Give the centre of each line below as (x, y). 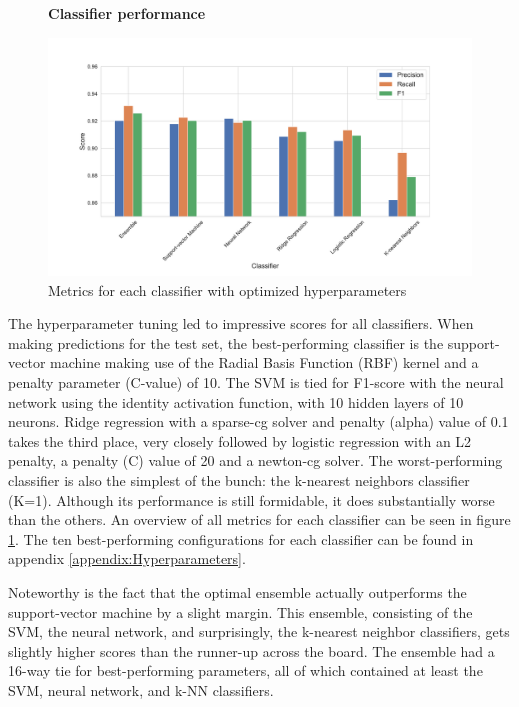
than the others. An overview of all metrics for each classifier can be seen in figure (259, 519)
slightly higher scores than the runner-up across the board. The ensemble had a (251, 650)
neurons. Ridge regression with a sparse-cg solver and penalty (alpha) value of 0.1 (258, 421)
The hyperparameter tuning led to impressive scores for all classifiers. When (241, 323)
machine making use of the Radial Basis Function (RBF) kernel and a (264, 362)
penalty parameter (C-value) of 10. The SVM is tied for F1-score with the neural (256, 382)
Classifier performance (127, 13)
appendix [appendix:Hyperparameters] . (127, 558)
